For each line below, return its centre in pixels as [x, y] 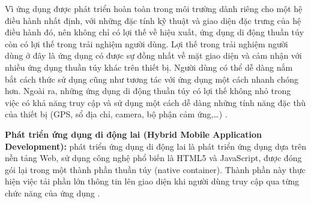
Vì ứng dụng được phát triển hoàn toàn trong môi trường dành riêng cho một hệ [154, 8]
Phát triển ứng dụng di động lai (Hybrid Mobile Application [134, 134]
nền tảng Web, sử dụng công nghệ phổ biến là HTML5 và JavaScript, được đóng [153, 158]
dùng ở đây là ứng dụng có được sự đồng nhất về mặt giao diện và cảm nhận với [153, 55]
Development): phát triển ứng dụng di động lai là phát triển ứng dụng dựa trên [156, 146]
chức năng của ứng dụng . [53, 193]
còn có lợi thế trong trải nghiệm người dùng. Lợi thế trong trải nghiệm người [146, 43]
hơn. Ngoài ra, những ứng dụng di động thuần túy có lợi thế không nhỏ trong [148, 91]
